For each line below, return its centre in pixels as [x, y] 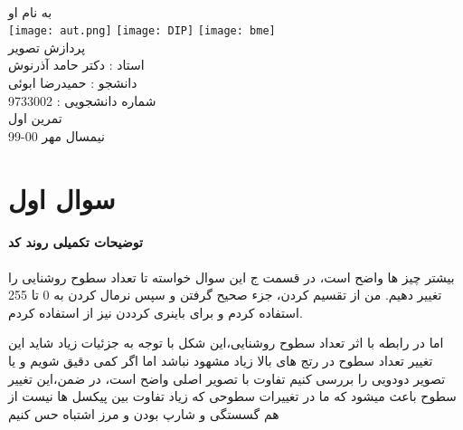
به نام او [30, 11]
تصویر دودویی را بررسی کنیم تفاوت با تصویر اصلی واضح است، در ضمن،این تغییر [227, 378]
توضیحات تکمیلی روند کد [76, 242]
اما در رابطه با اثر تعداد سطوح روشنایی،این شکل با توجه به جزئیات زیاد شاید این [226, 343]
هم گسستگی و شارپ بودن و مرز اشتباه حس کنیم [144, 413]
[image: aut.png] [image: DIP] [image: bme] [142, 31]
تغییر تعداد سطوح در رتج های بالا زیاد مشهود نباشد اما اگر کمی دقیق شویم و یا [221, 360]
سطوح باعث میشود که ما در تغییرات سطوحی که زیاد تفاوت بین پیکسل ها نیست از [232, 396]
